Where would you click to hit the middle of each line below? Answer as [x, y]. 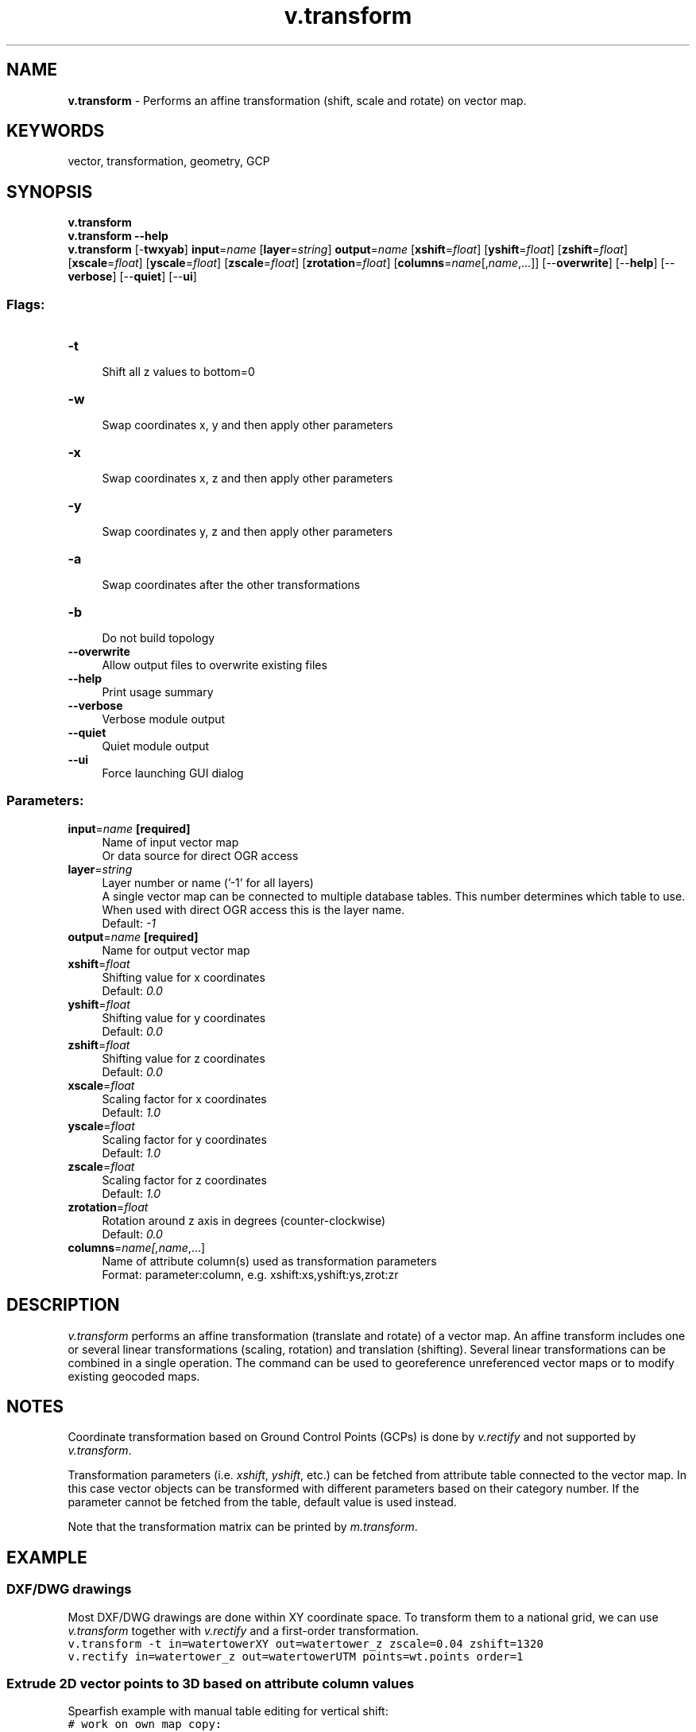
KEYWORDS [56, 131]
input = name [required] [129, 828]
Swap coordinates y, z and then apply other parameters [247, 532]
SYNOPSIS [50, 192]
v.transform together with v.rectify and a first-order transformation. [243, 1630]
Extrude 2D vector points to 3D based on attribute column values [211, 1684]
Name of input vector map [170, 842]
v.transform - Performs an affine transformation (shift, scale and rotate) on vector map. [297, 100]
